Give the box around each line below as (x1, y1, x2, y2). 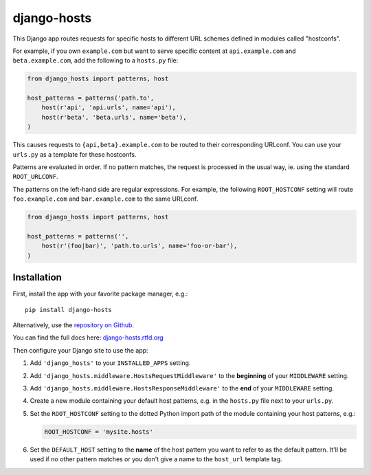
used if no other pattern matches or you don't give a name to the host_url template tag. (30, 455, 283, 463)
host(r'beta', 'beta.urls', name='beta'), (41, 113, 187, 121)
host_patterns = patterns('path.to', (27, 94, 155, 102)
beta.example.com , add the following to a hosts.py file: (12, 56, 179, 65)
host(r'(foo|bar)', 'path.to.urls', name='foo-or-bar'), (41, 242, 238, 250)
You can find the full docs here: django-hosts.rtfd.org (12, 333, 164, 342)
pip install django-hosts (25, 306, 113, 313)
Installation (12, 272, 62, 283)
